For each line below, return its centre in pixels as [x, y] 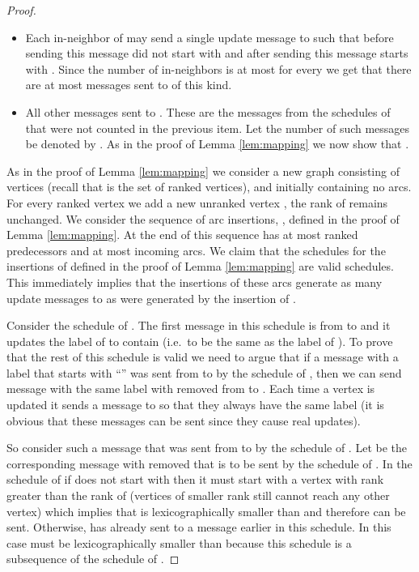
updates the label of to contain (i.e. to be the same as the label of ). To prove [200, 341]
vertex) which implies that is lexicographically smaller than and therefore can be [206, 511]
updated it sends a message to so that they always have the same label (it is [195, 405]
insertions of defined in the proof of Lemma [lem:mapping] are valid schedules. [200, 266]
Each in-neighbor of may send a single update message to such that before [209, 37]
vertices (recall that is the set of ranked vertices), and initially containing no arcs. [209, 187]
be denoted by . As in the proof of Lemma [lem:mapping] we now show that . [217, 144]
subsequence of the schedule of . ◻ [93, 559]
